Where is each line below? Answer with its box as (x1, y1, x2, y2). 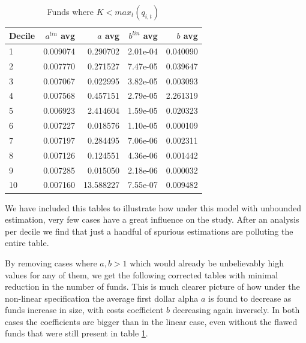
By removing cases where (5, 256, 97, 269)
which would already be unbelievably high (130, 256, 284, 269)
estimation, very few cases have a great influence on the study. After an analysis (5, 213, 299, 226)
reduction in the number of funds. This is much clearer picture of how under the (5, 280, 300, 293)
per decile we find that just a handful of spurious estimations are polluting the (5, 224, 293, 237)
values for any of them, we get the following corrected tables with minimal (5, 268, 278, 281)
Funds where (47, 5, 94, 17)
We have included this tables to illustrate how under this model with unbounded (5, 201, 301, 214)
